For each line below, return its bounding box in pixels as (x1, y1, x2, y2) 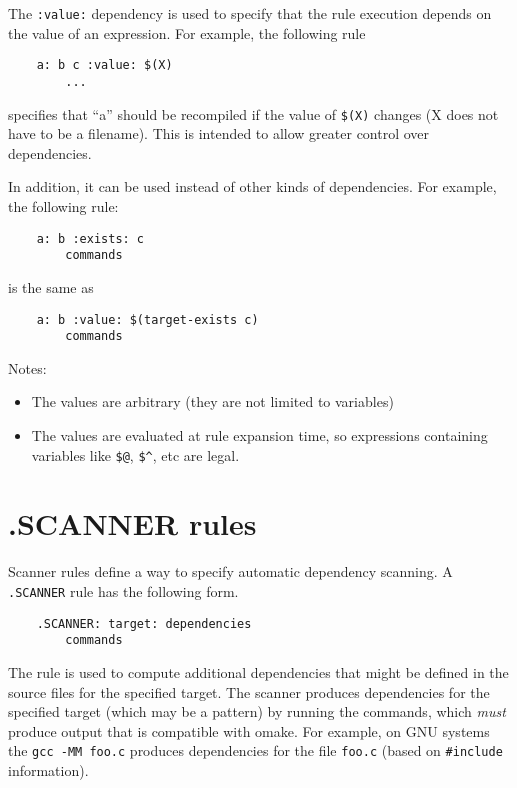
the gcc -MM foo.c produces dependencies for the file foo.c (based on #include (8, 740, 503, 761)
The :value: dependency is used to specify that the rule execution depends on (8, 3, 492, 23)
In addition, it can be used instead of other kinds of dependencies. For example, (8, 176, 497, 197)
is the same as (8, 276, 94, 297)
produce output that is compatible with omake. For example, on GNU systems (8, 720, 490, 741)
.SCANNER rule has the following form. (8, 580, 239, 601)
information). (8, 759, 89, 780)
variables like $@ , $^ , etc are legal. (31, 444, 240, 465)
